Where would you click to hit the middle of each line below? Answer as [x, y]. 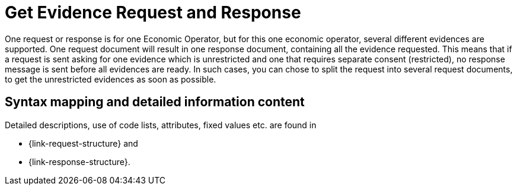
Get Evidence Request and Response [153, 12]
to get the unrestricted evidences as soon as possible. [111, 79]
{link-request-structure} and [83, 143]
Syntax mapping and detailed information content [155, 102]
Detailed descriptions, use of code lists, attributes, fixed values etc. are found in [161, 125]
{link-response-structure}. [79, 161]
